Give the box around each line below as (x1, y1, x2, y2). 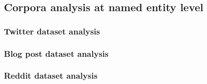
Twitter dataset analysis (4, 25, 100, 37)
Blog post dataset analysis (4, 47, 109, 59)
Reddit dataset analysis (4, 69, 98, 82)
